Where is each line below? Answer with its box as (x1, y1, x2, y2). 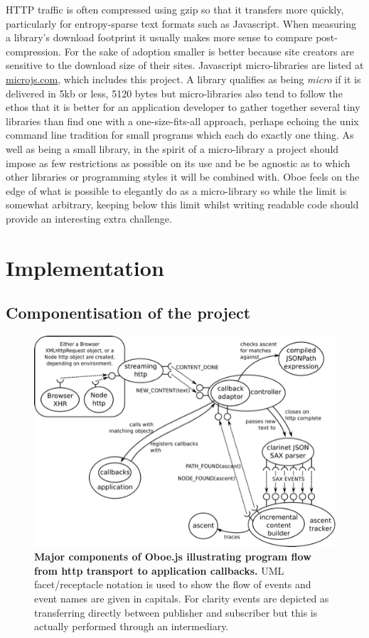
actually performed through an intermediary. (34, 619, 229, 634)
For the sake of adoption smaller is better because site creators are (64, 43, 354, 58)
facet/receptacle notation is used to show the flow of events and (34, 577, 311, 592)
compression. (6, 43, 61, 58)
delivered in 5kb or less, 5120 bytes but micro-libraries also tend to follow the (6, 85, 343, 100)
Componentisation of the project (6, 302, 251, 324)
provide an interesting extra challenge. (6, 211, 172, 225)
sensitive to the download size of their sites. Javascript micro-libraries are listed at (6, 58, 364, 73)
